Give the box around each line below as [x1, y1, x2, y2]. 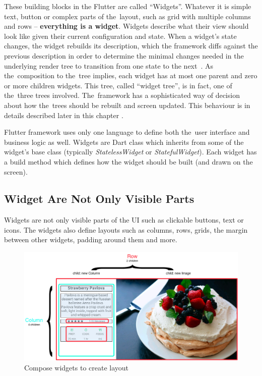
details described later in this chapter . [4, 110, 123, 120]
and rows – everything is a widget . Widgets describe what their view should [4, 21, 249, 31]
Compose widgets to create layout [24, 362, 129, 372]
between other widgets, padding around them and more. [4, 234, 177, 245]
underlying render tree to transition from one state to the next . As [4, 60, 214, 71]
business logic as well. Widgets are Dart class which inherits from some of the [4, 136, 244, 147]
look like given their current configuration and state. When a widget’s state [4, 30, 237, 41]
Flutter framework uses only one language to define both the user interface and [4, 127, 250, 137]
